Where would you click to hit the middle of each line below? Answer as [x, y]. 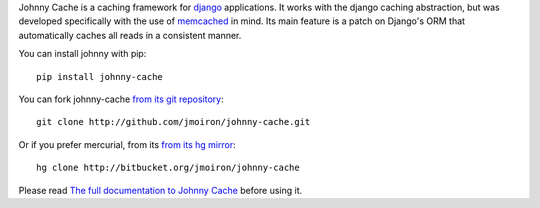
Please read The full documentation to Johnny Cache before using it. [160, 190]
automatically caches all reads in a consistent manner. [130, 35]
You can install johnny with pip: [82, 54]
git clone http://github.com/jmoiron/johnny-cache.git [173, 122]
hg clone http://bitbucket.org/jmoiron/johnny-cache [168, 168]
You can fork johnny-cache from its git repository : [121, 99]
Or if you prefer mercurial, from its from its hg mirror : [127, 144]
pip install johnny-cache [100, 76]
